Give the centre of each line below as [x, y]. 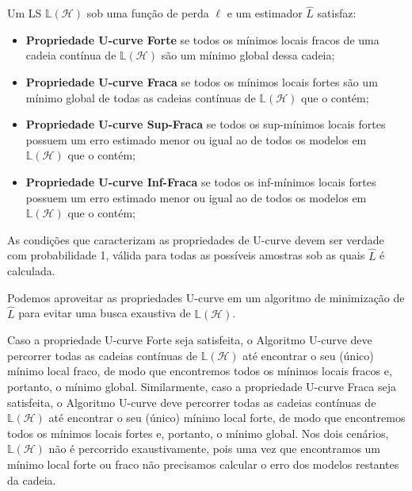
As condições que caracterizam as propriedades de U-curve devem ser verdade [196, 239]
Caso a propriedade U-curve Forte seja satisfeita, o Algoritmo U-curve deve [190, 340]
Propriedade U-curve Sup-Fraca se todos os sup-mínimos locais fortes [206, 124]
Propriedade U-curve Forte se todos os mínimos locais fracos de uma [202, 39]
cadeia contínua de [71, 55]
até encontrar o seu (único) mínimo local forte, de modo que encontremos [227, 418]
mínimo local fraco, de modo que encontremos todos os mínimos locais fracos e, [200, 371]
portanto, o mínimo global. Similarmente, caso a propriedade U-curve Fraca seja [202, 386]
